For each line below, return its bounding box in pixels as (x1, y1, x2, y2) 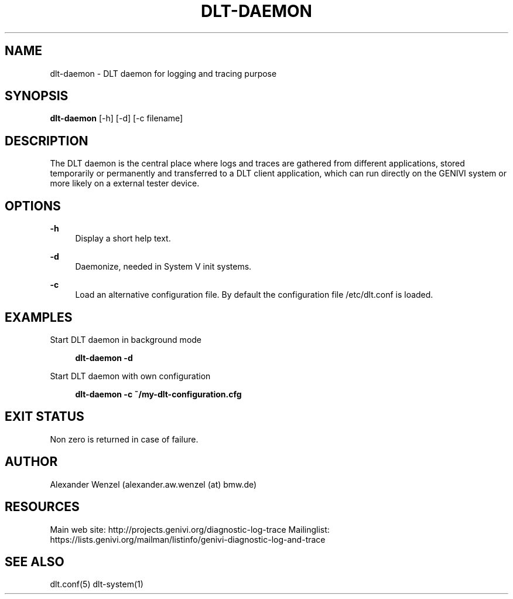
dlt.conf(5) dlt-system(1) (50, 579, 143, 590)
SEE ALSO (5, 554, 64, 569)
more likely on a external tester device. (50, 178, 200, 189)
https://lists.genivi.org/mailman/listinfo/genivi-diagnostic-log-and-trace (50, 534, 326, 544)
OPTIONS (5, 198, 61, 213)
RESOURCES (5, 499, 80, 515)
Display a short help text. (75, 233, 171, 244)
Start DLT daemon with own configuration (50, 370, 211, 381)
